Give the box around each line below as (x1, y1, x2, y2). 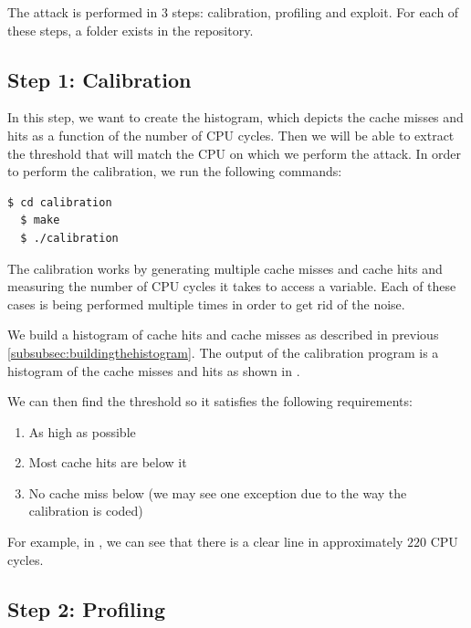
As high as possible (28, 422, 136, 441)
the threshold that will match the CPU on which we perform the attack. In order (7, 143, 462, 162)
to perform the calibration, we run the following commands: (7, 162, 342, 181)
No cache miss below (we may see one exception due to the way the (28, 483, 407, 502)
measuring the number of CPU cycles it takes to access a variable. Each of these (7, 277, 456, 296)
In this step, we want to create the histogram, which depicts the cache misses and (7, 108, 464, 127)
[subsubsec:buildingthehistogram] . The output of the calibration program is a (7, 342, 439, 361)
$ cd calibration (7, 195, 112, 209)
